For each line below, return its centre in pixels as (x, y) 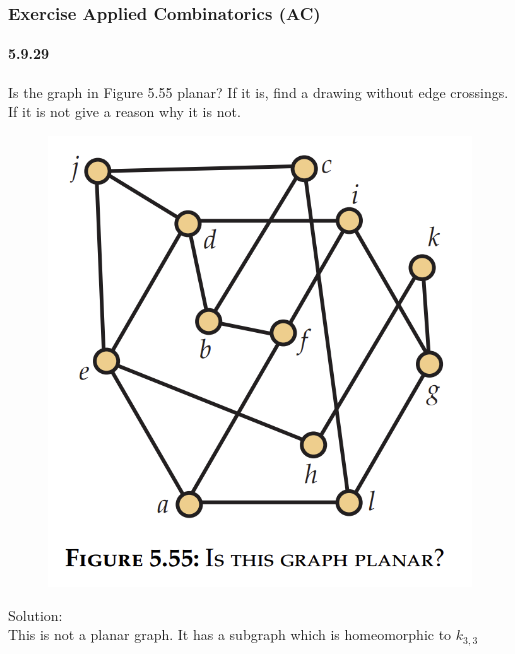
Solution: (35, 614)
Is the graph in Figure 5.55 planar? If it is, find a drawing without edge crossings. (258, 91)
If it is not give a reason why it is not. (124, 111)
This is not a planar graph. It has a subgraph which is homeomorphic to (230, 634)
